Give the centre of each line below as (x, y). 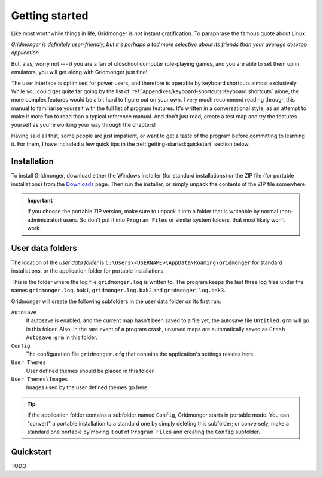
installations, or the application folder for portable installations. (88, 271)
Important (40, 200)
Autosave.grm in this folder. (62, 337)
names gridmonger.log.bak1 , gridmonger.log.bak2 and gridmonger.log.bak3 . (118, 291)
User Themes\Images (39, 379)
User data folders (44, 248)
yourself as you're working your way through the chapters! (83, 125)
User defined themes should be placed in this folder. (91, 371)
